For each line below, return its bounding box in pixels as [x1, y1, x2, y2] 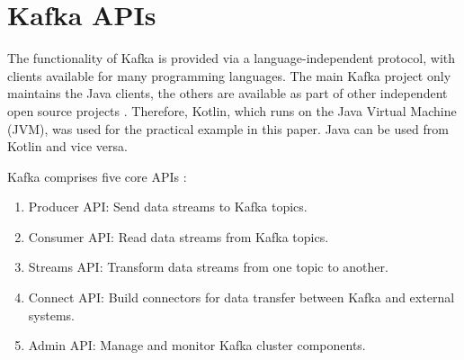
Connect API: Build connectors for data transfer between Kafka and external [28, 288, 455, 307]
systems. [28, 305, 75, 324]
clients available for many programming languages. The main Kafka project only [7, 66, 451, 85]
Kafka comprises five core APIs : [7, 166, 187, 185]
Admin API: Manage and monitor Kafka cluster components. [28, 336, 366, 355]
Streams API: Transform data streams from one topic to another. [28, 257, 388, 276]
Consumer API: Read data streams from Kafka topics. [28, 227, 329, 246]
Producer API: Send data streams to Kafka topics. [28, 197, 308, 216]
